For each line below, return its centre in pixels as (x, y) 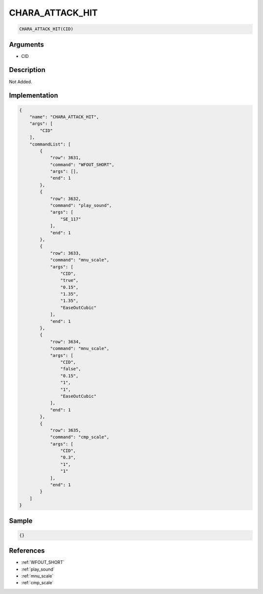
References (27, 551)
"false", (71, 369)
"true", (69, 280)
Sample (21, 521)
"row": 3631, (66, 158)
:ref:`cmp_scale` (37, 583)
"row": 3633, (66, 253)
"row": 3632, (66, 199)
